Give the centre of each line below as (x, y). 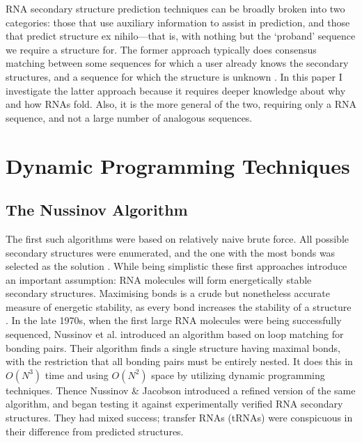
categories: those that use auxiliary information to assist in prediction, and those (178, 22)
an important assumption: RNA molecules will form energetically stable (159, 279)
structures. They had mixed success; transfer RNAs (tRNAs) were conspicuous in (179, 418)
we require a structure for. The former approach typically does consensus (161, 49)
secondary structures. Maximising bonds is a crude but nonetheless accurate (168, 293)
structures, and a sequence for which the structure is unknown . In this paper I (174, 76)
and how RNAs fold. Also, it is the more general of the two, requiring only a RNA (181, 104)
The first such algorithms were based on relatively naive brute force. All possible (178, 238)
